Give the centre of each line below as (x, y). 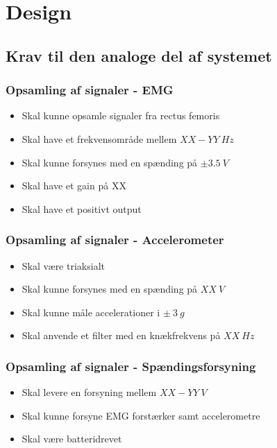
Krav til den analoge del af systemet (139, 55)
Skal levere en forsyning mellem (89, 392)
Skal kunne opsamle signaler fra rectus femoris (121, 115)
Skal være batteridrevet (72, 439)
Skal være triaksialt (63, 265)
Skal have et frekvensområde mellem (99, 138)
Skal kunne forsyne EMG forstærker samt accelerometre (141, 415)
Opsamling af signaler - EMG (90, 90)
